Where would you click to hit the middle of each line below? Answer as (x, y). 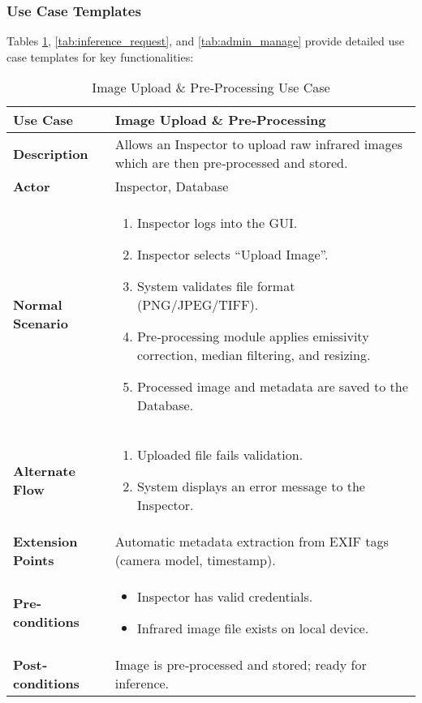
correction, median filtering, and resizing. (254, 355)
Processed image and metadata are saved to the (272, 387)
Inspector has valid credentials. (225, 597)
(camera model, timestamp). (195, 560)
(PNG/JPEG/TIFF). (198, 305)
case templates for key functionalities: (100, 56)
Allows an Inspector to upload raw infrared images (258, 144)
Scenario (41, 324)
